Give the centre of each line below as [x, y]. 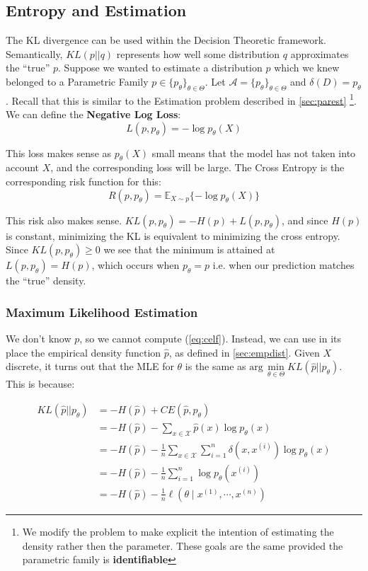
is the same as [215, 366]
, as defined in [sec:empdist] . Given [244, 352]
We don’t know [39, 339]
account [23, 167]
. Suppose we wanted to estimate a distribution [160, 68]
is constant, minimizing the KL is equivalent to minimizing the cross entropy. [173, 235]
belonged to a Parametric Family [77, 81]
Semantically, [34, 53]
